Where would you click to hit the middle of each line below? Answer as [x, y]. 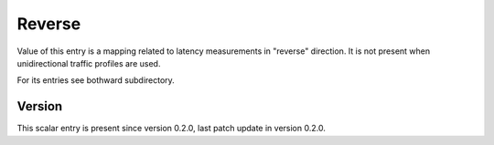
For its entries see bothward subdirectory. [96, 80]
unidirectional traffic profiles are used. [89, 63]
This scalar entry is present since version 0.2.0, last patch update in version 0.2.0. [172, 129]
